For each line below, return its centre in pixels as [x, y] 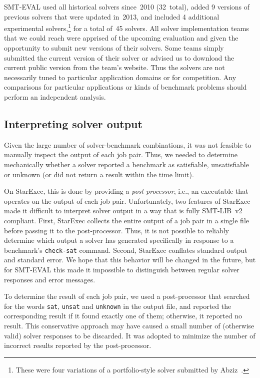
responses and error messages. [50, 279]
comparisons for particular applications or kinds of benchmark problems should [125, 87]
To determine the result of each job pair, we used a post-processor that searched [127, 296]
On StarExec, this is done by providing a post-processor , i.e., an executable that [126, 191]
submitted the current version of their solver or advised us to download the [119, 57]
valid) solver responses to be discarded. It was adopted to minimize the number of [130, 335]
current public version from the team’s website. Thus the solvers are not [114, 67]
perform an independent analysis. [55, 97]
